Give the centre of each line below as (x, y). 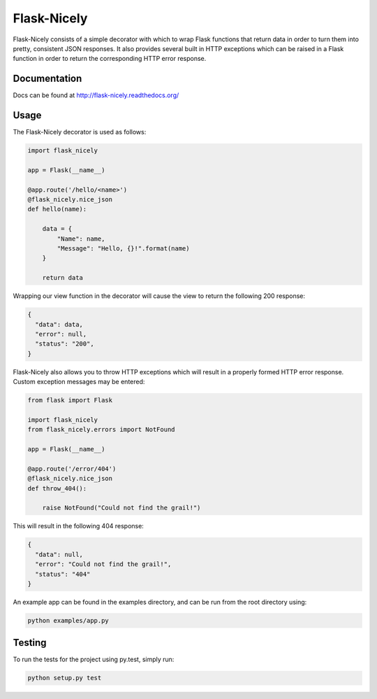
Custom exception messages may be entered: (79, 382)
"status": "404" (63, 574)
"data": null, (59, 554)
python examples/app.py (68, 620)
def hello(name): (57, 209)
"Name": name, (81, 239)
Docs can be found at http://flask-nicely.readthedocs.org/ (96, 95)
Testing (30, 643)
